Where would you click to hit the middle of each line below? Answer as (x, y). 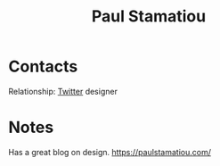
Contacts (43, 66)
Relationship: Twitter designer (63, 91)
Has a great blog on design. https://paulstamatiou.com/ (110, 152)
